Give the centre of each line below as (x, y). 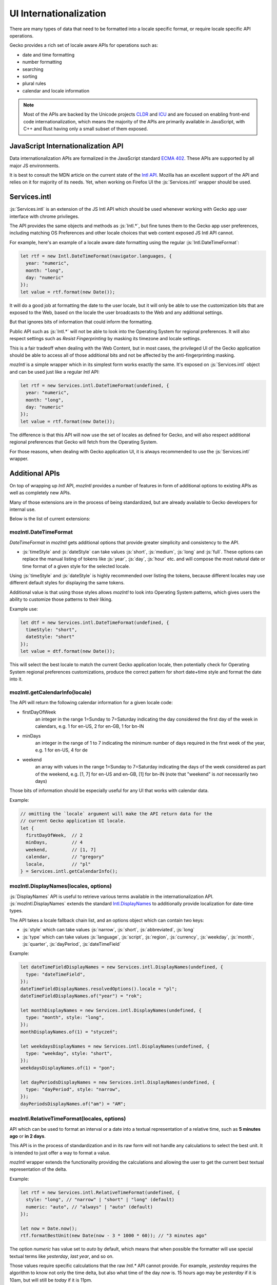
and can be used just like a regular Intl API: (55, 372)
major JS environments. (35, 166)
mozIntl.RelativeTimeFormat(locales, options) (68, 1119)
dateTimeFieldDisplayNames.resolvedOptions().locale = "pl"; (99, 989)
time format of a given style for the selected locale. (76, 566)
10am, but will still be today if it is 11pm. (51, 1280)
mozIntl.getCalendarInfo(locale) (51, 692)
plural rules (34, 84)
